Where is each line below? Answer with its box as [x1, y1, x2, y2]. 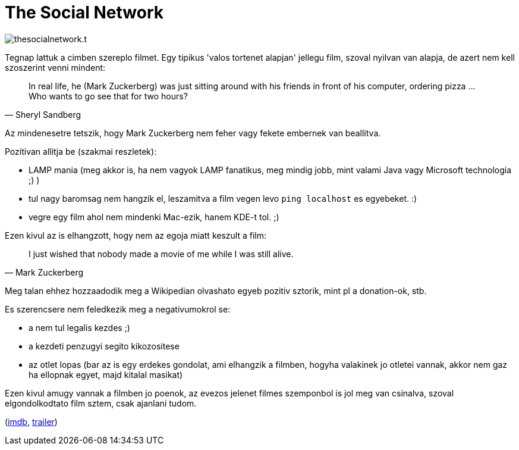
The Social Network [5, 2, 163, 23]
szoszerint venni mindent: [5, 62, 106, 73]
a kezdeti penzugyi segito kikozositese [29, 340, 180, 351]
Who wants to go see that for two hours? [29, 90, 188, 101]
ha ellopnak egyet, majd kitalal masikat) [29, 369, 183, 380]
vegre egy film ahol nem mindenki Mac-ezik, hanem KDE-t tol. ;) [29, 211, 279, 222]
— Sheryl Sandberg [5, 109, 81, 120]
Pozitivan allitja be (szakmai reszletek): [5, 146, 157, 157]
